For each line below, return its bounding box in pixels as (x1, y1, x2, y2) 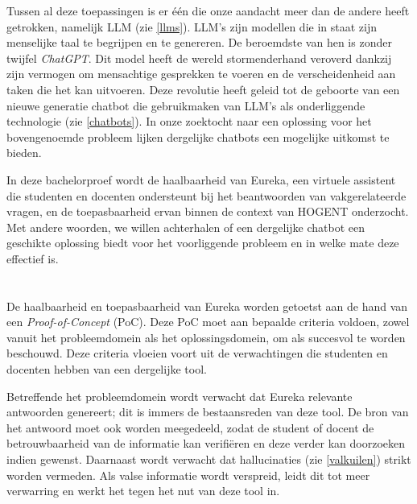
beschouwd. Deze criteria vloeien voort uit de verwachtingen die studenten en (6, 345, 388, 361)
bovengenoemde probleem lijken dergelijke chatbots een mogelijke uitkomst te (6, 128, 390, 145)
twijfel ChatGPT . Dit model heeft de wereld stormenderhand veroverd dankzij (6, 49, 392, 66)
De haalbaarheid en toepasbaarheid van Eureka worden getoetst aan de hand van (6, 297, 408, 314)
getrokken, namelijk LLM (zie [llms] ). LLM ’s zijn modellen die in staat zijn (6, 18, 377, 35)
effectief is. (6, 250, 59, 266)
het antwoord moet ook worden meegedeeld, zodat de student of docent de (6, 419, 374, 436)
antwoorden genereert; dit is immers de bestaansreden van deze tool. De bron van (6, 403, 409, 420)
